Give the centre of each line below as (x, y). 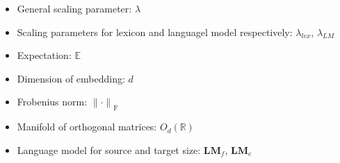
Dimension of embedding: (71, 78)
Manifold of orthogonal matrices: (87, 127)
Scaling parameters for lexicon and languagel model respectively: (155, 32)
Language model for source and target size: (109, 149)
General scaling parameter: (74, 8)
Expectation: (44, 55)
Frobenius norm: (52, 102)
